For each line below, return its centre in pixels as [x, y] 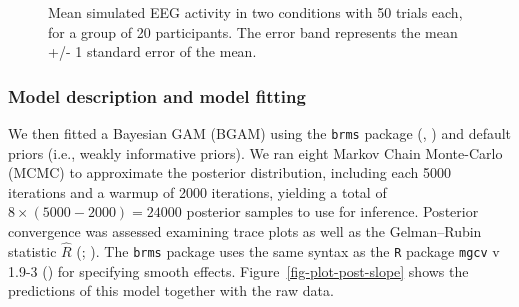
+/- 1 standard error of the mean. [152, 51]
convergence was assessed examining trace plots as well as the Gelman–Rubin [245, 231]
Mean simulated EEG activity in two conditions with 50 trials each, [255, 12]
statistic [32, 250]
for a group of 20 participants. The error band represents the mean [253, 31]
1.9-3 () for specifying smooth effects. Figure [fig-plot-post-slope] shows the [238, 270]
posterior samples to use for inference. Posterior [332, 211]
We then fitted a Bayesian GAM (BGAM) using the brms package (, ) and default [260, 133]
